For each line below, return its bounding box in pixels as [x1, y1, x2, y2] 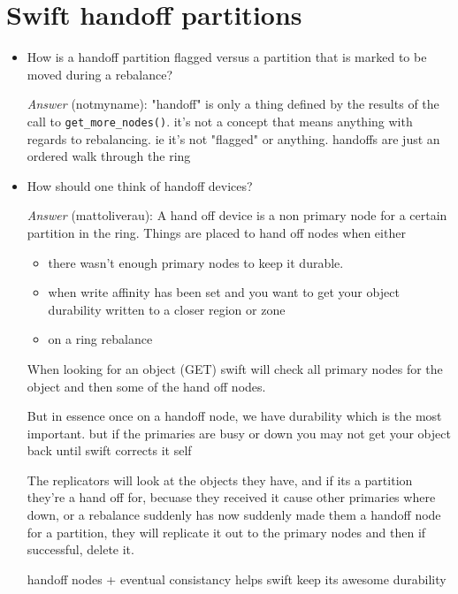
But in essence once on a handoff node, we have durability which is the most [27, 407, 442, 425]
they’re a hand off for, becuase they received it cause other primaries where [27, 488, 436, 506]
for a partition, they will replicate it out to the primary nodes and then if [27, 522, 426, 541]
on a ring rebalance [48, 330, 153, 348]
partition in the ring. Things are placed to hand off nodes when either [27, 223, 406, 241]
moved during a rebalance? [27, 65, 172, 83]
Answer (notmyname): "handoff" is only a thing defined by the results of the [27, 95, 439, 113]
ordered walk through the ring [27, 147, 191, 165]
